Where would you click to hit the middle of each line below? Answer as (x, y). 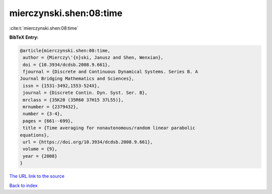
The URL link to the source (37, 176)
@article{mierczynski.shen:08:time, (65, 51)
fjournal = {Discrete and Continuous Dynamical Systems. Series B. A (111, 72)
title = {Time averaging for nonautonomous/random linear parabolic (109, 128)
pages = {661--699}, (48, 121)
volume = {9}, (40, 149)
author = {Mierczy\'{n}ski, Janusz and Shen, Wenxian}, (93, 58)
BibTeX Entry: (24, 37)
